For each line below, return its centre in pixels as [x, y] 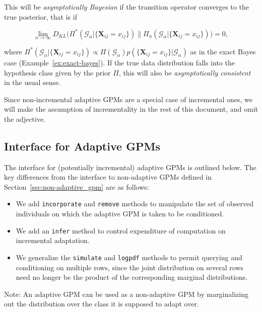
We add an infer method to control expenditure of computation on [121, 230]
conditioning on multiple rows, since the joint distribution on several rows [130, 267]
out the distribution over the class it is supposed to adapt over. [102, 304]
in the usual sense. [32, 82]
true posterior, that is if [41, 16]
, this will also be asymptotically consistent [185, 72]
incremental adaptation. [53, 240]
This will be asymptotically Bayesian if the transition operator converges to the [127, 7]
